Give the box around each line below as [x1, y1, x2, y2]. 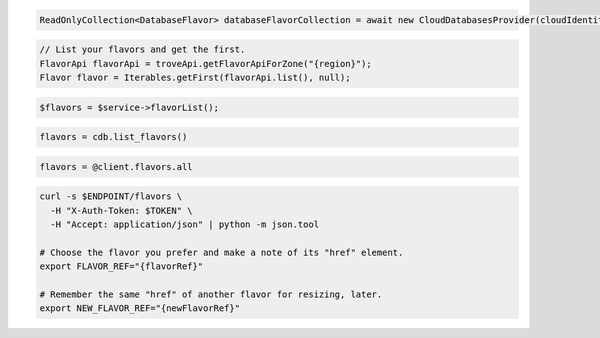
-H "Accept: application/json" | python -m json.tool [50, 219, 320, 230]
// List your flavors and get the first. [39, 44, 246, 55]
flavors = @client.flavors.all [39, 161, 194, 172]
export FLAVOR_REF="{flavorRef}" [39, 261, 204, 272]
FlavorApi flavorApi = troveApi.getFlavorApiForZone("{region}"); [39, 58, 372, 69]
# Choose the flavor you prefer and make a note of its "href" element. [39, 246, 404, 258]
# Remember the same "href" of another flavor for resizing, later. [39, 289, 383, 300]
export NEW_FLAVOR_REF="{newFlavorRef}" [39, 303, 240, 314]
